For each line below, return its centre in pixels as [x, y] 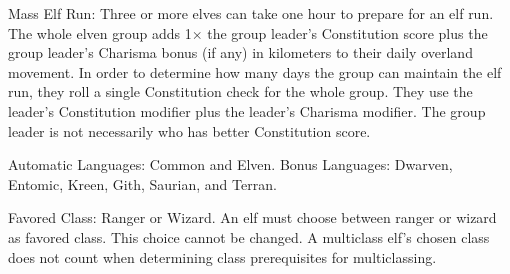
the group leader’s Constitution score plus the [347, 32]
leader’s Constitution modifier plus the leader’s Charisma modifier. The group [247, 110]
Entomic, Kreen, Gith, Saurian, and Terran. [142, 183]
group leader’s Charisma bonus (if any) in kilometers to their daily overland [240, 52]
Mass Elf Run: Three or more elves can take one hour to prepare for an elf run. [251, 13]
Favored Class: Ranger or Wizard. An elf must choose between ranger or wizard [252, 217]
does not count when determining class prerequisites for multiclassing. [222, 256]
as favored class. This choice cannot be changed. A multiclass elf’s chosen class [249, 236]
